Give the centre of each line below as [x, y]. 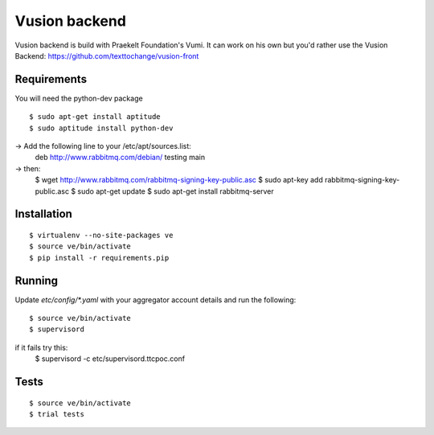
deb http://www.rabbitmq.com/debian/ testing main [120, 158]
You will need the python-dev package [79, 98]
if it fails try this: [41, 347]
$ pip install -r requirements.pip [99, 258]
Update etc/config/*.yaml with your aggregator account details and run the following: [156, 300]
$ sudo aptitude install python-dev [101, 128]
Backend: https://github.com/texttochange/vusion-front [107, 55]
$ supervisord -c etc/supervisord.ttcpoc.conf [110, 359]
